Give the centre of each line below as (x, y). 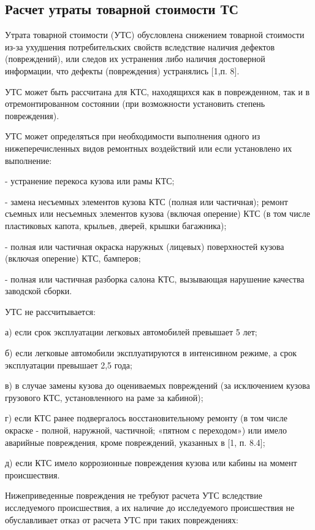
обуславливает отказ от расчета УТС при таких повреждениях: (122, 519)
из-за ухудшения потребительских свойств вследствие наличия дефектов (140, 46)
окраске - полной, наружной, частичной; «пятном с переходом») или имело (146, 430)
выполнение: (28, 160)
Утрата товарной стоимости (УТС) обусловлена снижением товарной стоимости (155, 35)
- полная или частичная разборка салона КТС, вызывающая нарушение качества (155, 279)
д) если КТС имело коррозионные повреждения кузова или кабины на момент (151, 463)
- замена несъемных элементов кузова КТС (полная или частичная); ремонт (146, 201)
